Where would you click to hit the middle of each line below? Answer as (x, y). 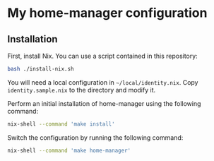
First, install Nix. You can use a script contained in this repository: (102, 56)
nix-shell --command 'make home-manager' (69, 150)
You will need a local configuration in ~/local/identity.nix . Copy (103, 82)
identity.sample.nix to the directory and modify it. (82, 90)
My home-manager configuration (107, 13)
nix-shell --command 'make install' (61, 124)
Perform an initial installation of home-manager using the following (104, 103)
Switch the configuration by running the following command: (95, 137)
